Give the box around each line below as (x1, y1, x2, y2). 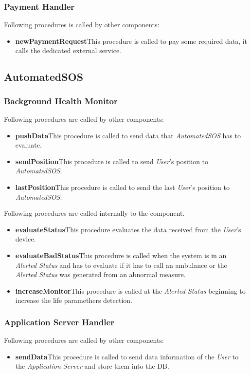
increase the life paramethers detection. (15, 295, 132, 305)
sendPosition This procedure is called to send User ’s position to (15, 156, 209, 166)
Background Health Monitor (4, 94, 118, 107)
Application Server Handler (4, 316, 114, 328)
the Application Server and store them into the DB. (15, 361, 169, 371)
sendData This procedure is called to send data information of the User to (15, 351, 239, 361)
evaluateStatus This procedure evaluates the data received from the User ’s (15, 224, 241, 234)
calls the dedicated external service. (15, 45, 122, 56)
